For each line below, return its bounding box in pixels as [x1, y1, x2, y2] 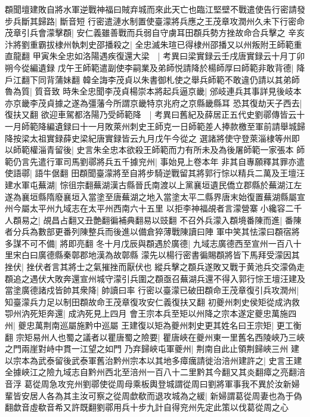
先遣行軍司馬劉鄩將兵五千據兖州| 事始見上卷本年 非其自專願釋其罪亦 [29, 155, 297, 167]
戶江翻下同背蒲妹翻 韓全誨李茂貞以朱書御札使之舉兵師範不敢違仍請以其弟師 [5, 73, 300, 85]
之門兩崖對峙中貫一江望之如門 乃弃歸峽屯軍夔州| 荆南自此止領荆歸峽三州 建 [5, 342, 299, 355]
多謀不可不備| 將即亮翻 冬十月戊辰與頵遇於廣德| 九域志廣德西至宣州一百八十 [5, 237, 302, 249]
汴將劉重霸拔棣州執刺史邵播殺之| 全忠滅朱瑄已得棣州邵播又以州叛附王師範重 [5, 38, 302, 50]
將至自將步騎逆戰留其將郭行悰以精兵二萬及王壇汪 [113, 167, 305, 179]
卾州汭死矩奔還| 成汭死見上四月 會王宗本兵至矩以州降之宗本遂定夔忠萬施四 [5, 307, 297, 320]
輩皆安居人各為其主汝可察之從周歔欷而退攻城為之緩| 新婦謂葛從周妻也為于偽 [5, 389, 302, 401]
